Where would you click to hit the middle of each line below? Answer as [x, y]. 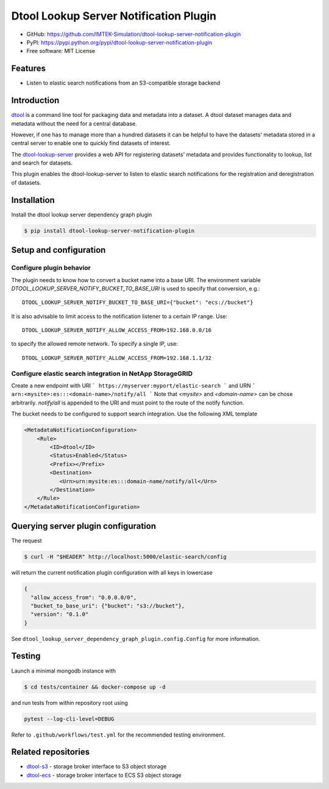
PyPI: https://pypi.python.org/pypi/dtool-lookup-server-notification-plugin [119, 42]
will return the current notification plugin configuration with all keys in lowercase [112, 573]
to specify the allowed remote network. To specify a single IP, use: [94, 344]
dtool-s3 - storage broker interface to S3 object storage [97, 766]
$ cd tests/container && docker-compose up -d [95, 687]
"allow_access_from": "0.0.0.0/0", [84, 597]
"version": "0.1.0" [60, 614]
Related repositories [51, 752]
